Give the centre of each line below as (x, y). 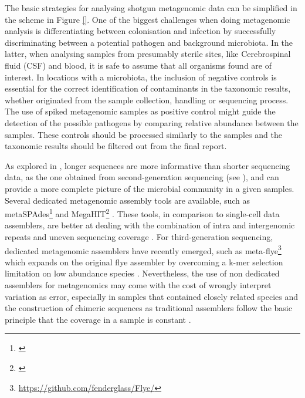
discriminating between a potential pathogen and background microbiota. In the (149, 42)
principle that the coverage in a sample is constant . (98, 319)
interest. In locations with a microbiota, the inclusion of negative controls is (141, 77)
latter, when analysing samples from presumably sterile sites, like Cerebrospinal (148, 54)
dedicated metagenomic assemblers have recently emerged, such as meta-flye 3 (143, 249)
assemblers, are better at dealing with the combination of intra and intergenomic (150, 225)
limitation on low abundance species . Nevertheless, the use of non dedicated (142, 273)
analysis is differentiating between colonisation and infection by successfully (140, 31)
